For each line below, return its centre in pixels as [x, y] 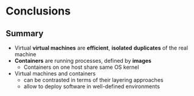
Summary [25, 34]
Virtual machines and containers [55, 73]
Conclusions [38, 11]
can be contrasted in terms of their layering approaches [93, 80]
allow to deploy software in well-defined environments [92, 86]
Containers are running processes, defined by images [83, 61]
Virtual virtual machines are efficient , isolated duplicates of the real [101, 48]
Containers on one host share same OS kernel [81, 67]
